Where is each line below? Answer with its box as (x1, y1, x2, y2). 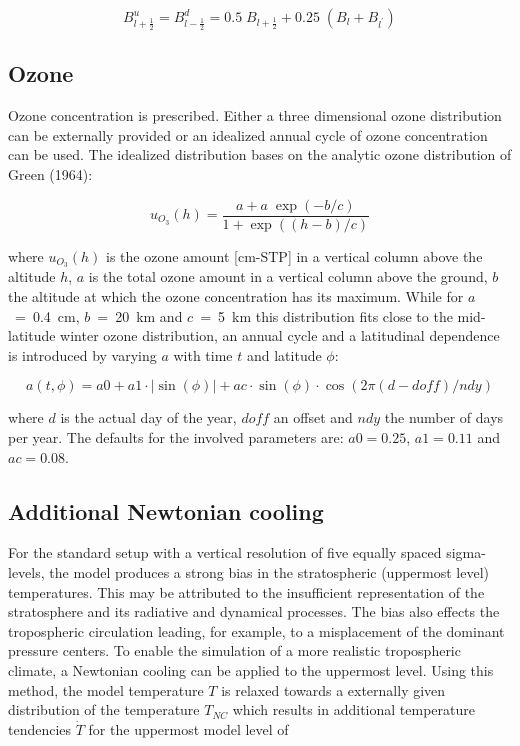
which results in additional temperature (232, 699, 475, 720)
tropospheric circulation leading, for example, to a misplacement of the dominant (8, 620, 505, 641)
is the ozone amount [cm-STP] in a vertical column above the (106, 245, 483, 266)
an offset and (273, 407, 353, 428)
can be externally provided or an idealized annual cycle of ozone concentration (8, 124, 488, 145)
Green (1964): (8, 163, 93, 184)
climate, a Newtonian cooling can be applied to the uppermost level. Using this (8, 659, 494, 680)
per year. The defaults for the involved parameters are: (8, 427, 344, 448)
